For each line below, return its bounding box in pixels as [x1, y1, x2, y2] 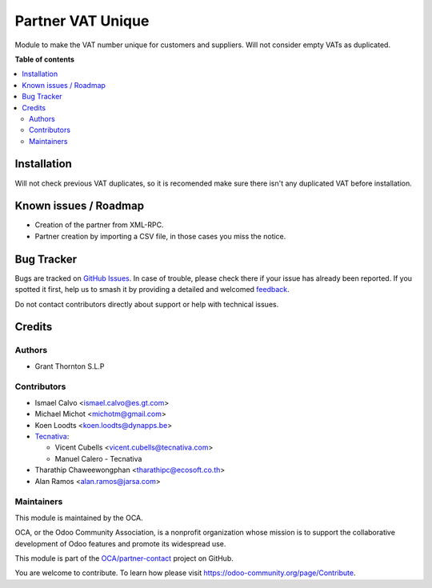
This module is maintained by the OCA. [14, 513, 143, 522]
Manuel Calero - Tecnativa [54, 454, 142, 463]
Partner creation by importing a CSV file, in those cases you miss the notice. [34, 231, 286, 241]
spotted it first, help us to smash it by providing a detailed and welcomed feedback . [14, 285, 290, 294]
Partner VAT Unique [14, 12, 150, 30]
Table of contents [14, 54, 75, 64]
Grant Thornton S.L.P [34, 361, 105, 371]
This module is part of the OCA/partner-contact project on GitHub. [14, 553, 234, 563]
